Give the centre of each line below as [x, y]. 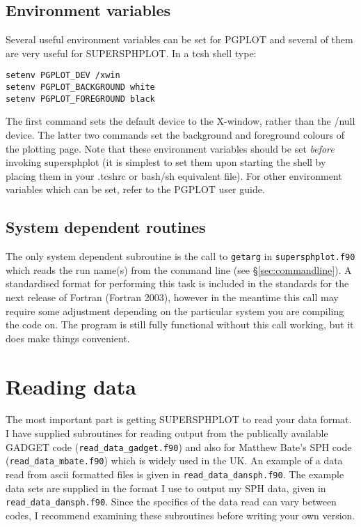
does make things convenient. [68, 338]
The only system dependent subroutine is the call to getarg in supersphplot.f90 [180, 256]
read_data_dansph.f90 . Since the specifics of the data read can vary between [171, 502]
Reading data [71, 386]
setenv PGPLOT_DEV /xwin [63, 76]
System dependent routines [106, 227]
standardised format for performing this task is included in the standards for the [177, 283]
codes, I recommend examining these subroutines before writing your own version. [180, 515]
